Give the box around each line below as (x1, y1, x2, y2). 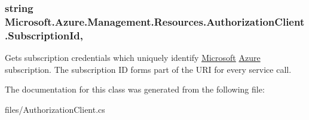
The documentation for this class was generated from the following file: (5, 83, 265, 96)
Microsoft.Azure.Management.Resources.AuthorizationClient (5, 14, 305, 29)
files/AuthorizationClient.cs (5, 103, 105, 115)
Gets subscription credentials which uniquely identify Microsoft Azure (5, 51, 261, 64)
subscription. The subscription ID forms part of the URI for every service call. (5, 63, 292, 75)
